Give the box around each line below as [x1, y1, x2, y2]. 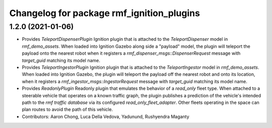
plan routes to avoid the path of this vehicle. [22, 106, 113, 112]
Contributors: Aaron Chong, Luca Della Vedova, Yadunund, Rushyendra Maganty [22, 113, 189, 119]
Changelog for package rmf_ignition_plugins [9, 8, 200, 19]
